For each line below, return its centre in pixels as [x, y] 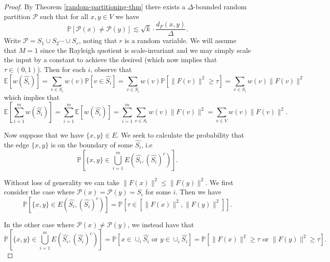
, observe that [111, 69]
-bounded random [220, 6]
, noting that [98, 40]
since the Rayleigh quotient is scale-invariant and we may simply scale [146, 50]
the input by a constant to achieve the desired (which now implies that [111, 60]
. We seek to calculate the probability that [180, 135]
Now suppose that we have [44, 135]
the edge [17, 144]
